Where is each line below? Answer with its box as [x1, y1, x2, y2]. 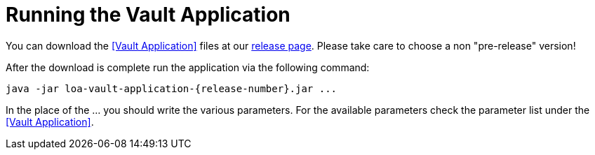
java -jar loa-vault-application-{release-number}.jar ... [6, 82, 337, 94]
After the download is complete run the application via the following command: [6, 61, 370, 73]
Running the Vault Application [6, 3, 290, 27]
